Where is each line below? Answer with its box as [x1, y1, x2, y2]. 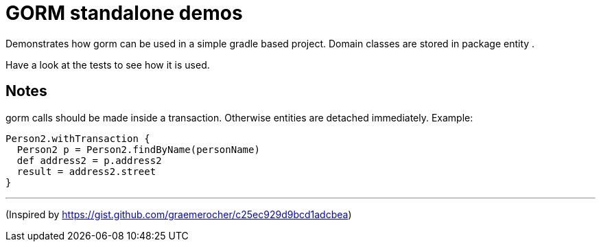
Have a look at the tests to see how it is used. [5, 58, 210, 71]
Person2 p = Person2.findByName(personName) [16, 143, 260, 155]
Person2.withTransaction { [5, 132, 150, 144]
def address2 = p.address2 [16, 154, 162, 166]
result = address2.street [16, 165, 156, 177]
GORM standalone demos [5, 1, 243, 25]
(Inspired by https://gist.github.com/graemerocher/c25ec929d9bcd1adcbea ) [5, 208, 352, 220]
